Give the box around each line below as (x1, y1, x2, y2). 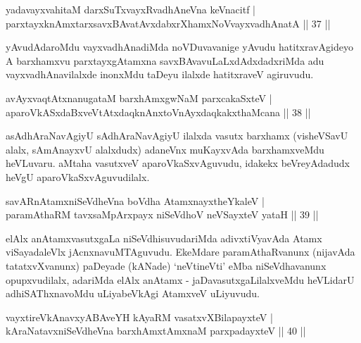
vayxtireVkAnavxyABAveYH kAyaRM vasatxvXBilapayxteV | (6, 309, 273, 324)
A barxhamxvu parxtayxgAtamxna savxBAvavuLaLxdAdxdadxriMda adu (6, 53, 324, 68)
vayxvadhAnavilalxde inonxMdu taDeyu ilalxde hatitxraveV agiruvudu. (6, 67, 314, 82)
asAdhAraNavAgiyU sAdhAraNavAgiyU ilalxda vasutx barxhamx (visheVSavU (6, 128, 348, 143)
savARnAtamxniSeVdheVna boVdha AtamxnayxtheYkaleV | (6, 193, 265, 208)
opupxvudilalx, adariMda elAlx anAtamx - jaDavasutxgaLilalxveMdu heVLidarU (6, 272, 355, 287)
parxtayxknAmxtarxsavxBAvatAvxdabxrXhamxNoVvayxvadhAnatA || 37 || (6, 15, 331, 30)
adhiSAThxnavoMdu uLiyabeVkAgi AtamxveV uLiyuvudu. (6, 286, 260, 301)
